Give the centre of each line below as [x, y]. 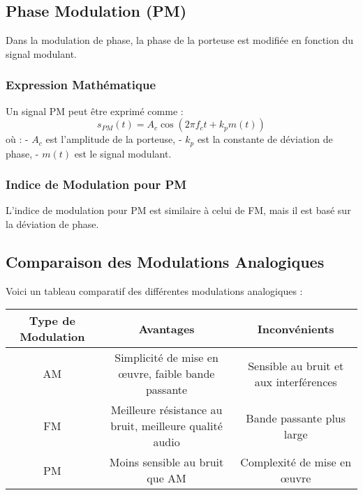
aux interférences [296, 381]
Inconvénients [296, 328]
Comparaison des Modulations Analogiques [165, 262]
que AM [166, 478]
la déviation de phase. [52, 224]
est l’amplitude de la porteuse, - [114, 139]
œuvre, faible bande [166, 374]
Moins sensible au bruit [166, 462]
